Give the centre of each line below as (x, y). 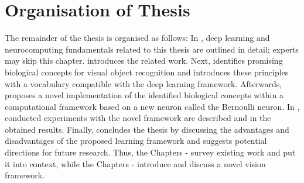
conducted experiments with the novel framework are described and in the (138, 118)
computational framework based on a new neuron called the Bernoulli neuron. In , (152, 106)
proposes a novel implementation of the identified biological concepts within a (144, 95)
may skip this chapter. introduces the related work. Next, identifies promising (144, 61)
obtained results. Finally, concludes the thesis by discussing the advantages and (147, 129)
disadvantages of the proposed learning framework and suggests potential (136, 141)
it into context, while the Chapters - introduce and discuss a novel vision (135, 163)
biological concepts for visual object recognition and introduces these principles (147, 72)
